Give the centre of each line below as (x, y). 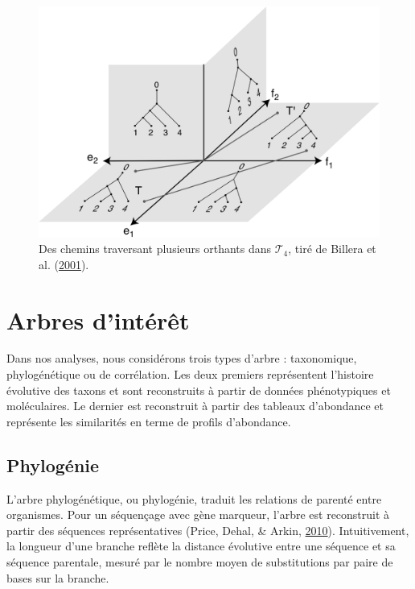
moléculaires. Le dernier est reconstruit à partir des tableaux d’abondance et (195, 406)
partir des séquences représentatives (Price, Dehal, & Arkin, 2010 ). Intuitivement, (208, 530)
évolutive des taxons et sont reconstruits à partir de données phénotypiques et (199, 390)
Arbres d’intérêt (98, 319)
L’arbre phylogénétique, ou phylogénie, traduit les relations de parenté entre (194, 498)
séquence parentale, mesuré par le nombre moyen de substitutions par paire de (200, 561)
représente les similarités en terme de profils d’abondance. (149, 421)
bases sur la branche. (58, 577)
